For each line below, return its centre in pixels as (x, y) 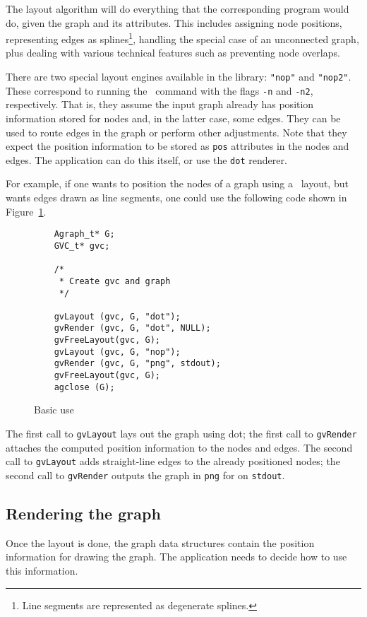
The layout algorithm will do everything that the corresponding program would (178, 8)
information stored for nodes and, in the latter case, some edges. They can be (173, 118)
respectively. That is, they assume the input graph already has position (160, 104)
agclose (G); (84, 387)
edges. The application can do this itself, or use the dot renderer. (146, 159)
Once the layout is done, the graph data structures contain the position (160, 542)
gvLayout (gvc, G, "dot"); (117, 316)
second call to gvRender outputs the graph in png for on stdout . (145, 475)
